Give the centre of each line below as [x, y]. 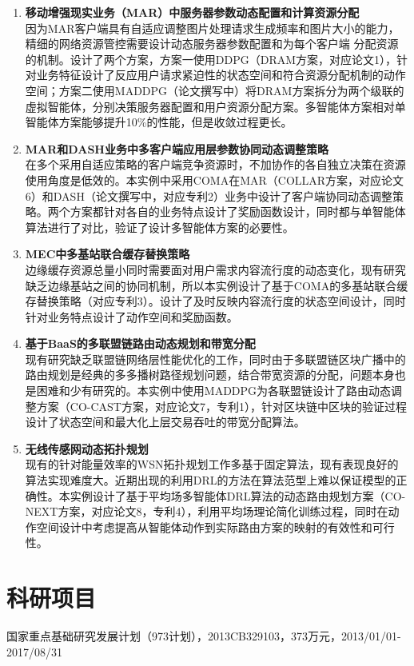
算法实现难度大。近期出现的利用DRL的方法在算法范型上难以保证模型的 [211, 480]
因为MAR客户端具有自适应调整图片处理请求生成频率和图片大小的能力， [212, 28]
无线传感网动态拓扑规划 [87, 448]
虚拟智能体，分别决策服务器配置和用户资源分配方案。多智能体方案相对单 [215, 106]
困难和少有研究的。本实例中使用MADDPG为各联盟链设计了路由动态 [214, 391]
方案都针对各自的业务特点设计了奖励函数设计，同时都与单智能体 [238, 211]
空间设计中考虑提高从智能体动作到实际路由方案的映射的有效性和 [204, 526]
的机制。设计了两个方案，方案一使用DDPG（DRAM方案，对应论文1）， [211, 59]
